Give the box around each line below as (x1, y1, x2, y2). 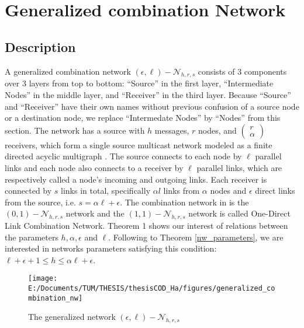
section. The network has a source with (5, 124, 145, 136)
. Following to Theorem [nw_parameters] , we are (108, 231, 284, 243)
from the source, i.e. (5, 196, 76, 208)
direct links (255, 184, 295, 197)
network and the (65, 207, 125, 219)
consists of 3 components (198, 65, 287, 77)
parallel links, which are (196, 161, 282, 173)
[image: (28, 274, 58, 283)
